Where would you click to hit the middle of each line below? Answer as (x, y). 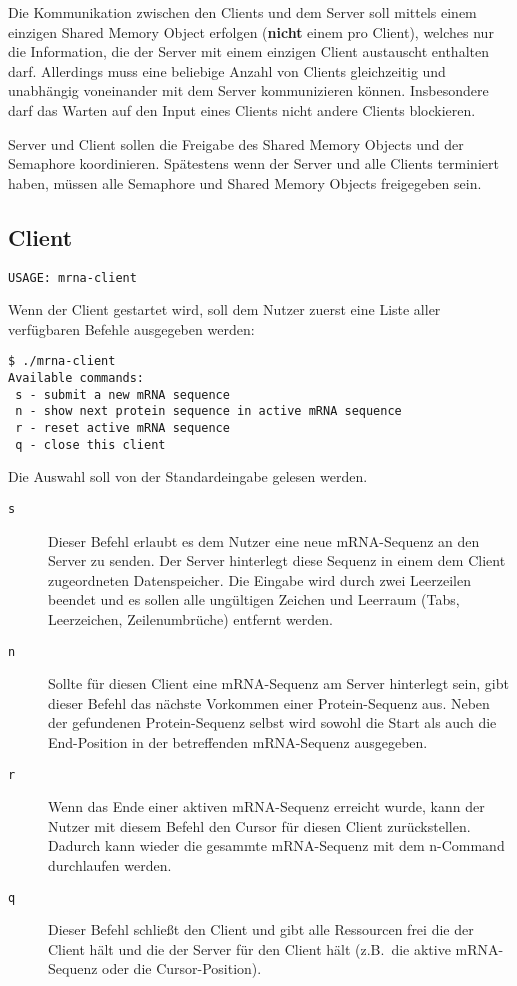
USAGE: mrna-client (72, 277)
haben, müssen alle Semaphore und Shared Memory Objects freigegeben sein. (245, 182)
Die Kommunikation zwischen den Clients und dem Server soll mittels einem (242, 12)
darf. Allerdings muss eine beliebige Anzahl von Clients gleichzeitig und (227, 70)
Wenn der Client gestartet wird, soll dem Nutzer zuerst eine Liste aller (224, 309)
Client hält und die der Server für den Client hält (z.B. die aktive (249, 948)
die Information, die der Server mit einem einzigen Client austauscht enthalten (248, 51)
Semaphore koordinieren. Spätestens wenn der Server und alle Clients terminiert (253, 163)
